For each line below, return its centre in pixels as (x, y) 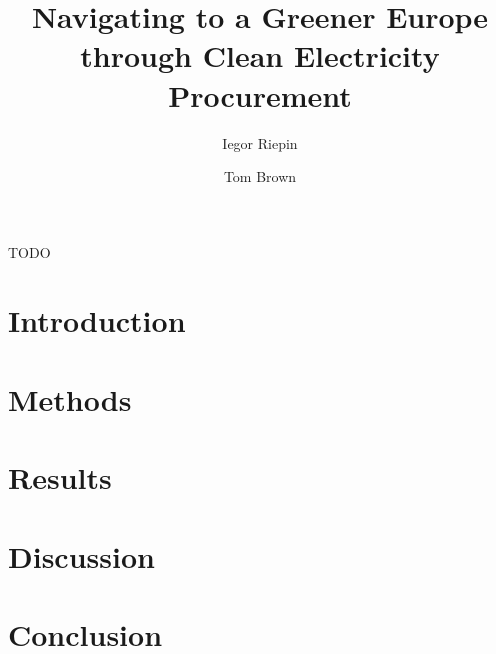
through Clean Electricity (260, 55)
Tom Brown (260, 176)
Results (60, 477)
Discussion (81, 555)
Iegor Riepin (260, 142)
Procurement (260, 94)
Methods (70, 398)
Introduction (97, 320)
